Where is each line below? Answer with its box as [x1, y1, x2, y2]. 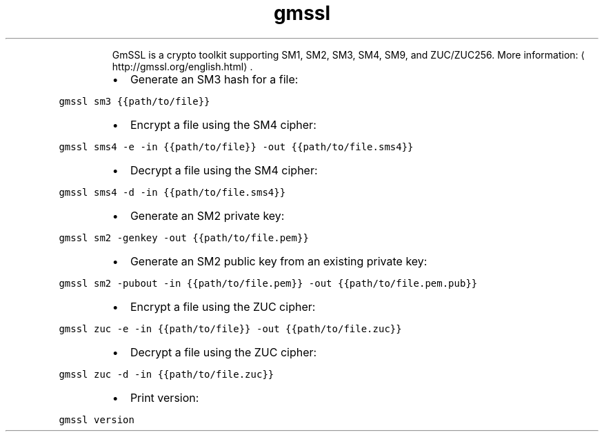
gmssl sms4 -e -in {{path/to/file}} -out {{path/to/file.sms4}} [59, 141, 414, 152]
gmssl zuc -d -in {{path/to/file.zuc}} [59, 368, 274, 380]
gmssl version [59, 414, 134, 425]
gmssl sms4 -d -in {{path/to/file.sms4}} [59, 186, 286, 198]
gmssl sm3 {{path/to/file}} [59, 95, 210, 107]
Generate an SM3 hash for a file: [130, 72, 299, 86]
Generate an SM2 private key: [130, 208, 285, 223]
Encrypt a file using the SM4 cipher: [130, 117, 316, 132]
